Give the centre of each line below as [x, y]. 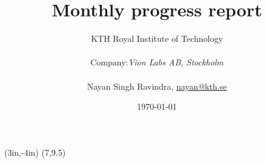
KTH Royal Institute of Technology [157, 38]
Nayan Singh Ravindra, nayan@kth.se [157, 86]
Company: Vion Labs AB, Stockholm [157, 62]
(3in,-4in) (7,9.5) [35, 152]
